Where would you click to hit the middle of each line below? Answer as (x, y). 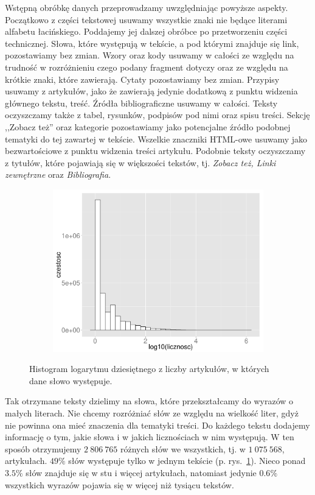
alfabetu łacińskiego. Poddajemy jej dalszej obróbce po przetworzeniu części (146, 31)
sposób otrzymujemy (43, 448)
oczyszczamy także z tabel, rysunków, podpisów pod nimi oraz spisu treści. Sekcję (157, 115)
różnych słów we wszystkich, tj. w (183, 448)
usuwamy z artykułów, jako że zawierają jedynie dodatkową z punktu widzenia (151, 91)
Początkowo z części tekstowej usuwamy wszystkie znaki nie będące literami (146, 19)
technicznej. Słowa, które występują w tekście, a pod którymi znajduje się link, (152, 43)
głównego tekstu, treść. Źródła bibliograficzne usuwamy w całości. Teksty (141, 103)
